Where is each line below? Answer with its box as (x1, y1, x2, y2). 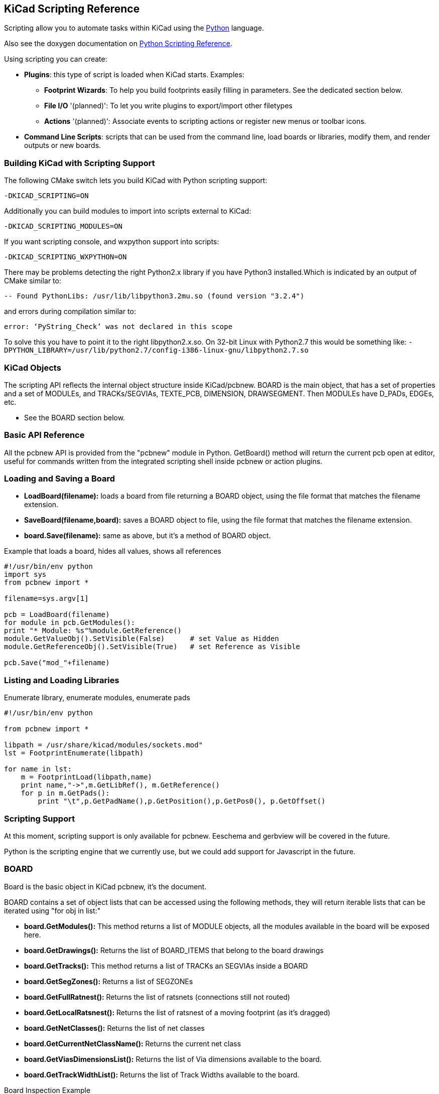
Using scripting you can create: (4, 55, 107, 64)
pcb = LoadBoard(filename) (4, 610, 110, 619)
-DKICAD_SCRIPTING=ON (4, 192, 89, 200)
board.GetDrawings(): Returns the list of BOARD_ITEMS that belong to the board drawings (24, 946, 324, 955)
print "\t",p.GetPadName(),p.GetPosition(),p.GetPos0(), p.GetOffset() (38, 797, 326, 806)
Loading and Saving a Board (4, 474, 115, 484)
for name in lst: (4, 765, 72, 773)
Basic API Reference (4, 430, 85, 440)
